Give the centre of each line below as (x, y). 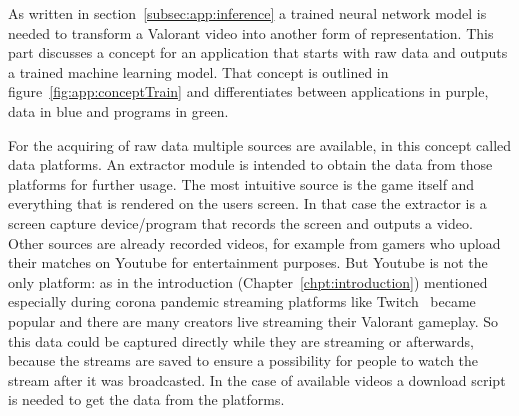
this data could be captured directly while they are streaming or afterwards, (241, 340)
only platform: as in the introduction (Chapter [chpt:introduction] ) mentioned (248, 281)
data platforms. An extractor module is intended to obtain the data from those (250, 164)
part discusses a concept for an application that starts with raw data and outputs (258, 52)
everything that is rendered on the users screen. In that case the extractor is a (247, 203)
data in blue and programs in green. (118, 110)
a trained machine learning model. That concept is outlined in (198, 71)
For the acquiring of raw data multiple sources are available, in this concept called (260, 144)
